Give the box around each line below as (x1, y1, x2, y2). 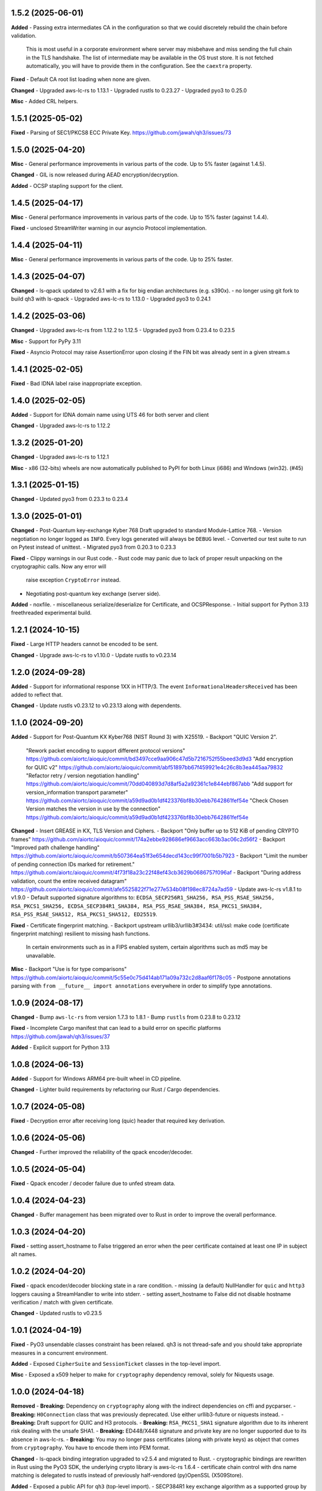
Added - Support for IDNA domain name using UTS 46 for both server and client (11, 411, 209, 418)
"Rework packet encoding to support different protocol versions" (26, 747, 185, 754)
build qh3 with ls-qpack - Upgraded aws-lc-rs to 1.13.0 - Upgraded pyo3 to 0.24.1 (11, 295, 211, 302)
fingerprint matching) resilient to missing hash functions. (11, 930, 150, 937)
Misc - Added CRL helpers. (11, 98, 79, 105)
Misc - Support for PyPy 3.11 (11, 338, 81, 345)
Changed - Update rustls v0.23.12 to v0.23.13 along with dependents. (11, 702, 182, 709)
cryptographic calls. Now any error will (11, 562, 107, 570)
